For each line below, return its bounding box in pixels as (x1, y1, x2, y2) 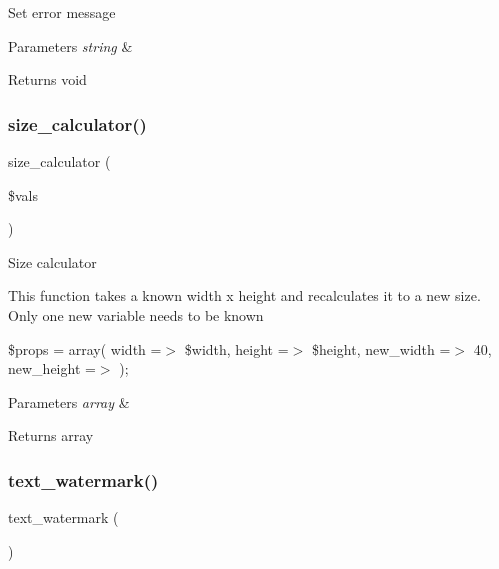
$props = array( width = (8, 338, 162, 359)
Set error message (8, 2, 116, 22)
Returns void (8, 69, 87, 90)
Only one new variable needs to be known (8, 304, 264, 325)
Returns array (8, 425, 94, 446)
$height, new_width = (311, 338, 451, 359)
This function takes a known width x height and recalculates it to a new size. (8, 285, 481, 306)
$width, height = (184, 338, 289, 359)
